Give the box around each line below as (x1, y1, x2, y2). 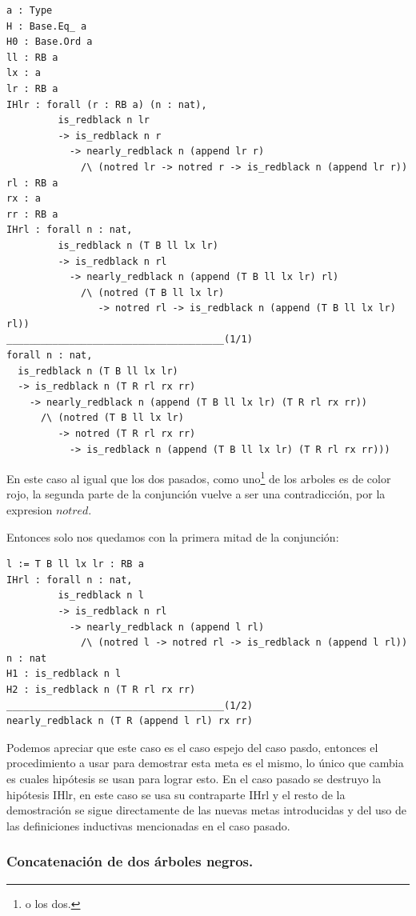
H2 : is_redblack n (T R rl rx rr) (6, 684, 196, 695)
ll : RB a (6, 51, 58, 63)
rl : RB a (6, 177, 58, 189)
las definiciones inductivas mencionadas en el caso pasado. (6, 817, 290, 834)
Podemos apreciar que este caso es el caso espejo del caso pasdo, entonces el (6, 738, 378, 755)
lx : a (6, 67, 41, 79)
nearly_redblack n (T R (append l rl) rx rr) (6, 715, 253, 727)
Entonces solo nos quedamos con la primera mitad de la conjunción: (6, 528, 339, 545)
